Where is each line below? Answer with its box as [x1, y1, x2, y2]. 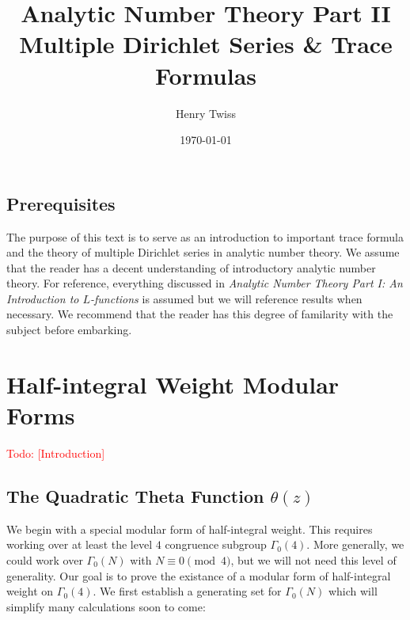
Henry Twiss [175, 105, 237, 121]
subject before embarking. [6, 321, 132, 338]
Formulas [154, 59, 257, 91]
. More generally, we [306, 536, 404, 553]
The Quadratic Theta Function [6, 483, 264, 508]
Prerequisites [6, 191, 116, 215]
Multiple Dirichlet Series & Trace [19, 28, 393, 60]
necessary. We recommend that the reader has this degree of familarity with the [6, 306, 393, 322]
